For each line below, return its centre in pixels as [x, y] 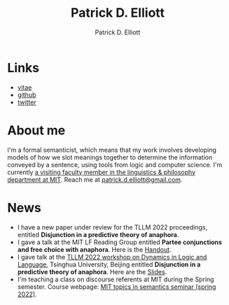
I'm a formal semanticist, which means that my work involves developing [112, 150]
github [27, 94]
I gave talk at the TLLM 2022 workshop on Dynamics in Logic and [112, 257]
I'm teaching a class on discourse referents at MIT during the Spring [116, 279]
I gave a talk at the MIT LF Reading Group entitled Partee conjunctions [120, 242]
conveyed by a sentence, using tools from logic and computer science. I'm [115, 164]
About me [36, 130]
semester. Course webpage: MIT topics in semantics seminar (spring [117, 286]
